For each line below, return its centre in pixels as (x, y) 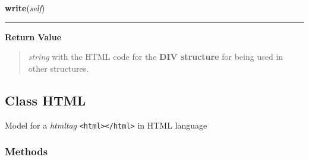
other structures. (59, 68)
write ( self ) (25, 8)
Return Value (33, 36)
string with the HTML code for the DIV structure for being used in (156, 57)
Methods (26, 151)
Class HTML (45, 100)
